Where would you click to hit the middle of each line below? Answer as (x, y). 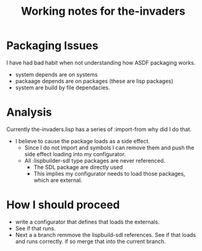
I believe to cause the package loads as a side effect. (83, 141)
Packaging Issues (52, 46)
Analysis (29, 112)
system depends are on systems (56, 74)
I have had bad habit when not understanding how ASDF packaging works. (101, 62)
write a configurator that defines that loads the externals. (87, 222)
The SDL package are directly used (78, 167)
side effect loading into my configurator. (75, 154)
